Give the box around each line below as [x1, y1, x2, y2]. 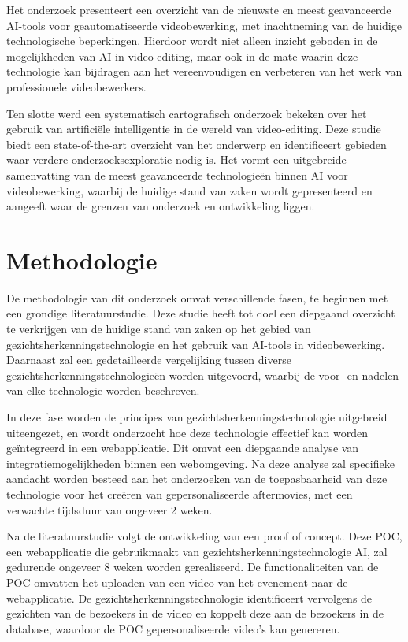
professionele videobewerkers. [6, 78, 147, 95]
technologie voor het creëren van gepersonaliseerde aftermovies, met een [6, 485, 353, 502]
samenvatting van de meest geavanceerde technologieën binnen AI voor [6, 166, 348, 183]
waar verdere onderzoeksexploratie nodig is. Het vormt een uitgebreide [6, 151, 347, 168]
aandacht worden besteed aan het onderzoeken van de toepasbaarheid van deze [6, 470, 388, 487]
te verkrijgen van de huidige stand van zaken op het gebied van [6, 321, 311, 337]
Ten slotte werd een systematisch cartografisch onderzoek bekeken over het [6, 105, 367, 121]
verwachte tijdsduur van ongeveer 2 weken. [6, 501, 213, 518]
